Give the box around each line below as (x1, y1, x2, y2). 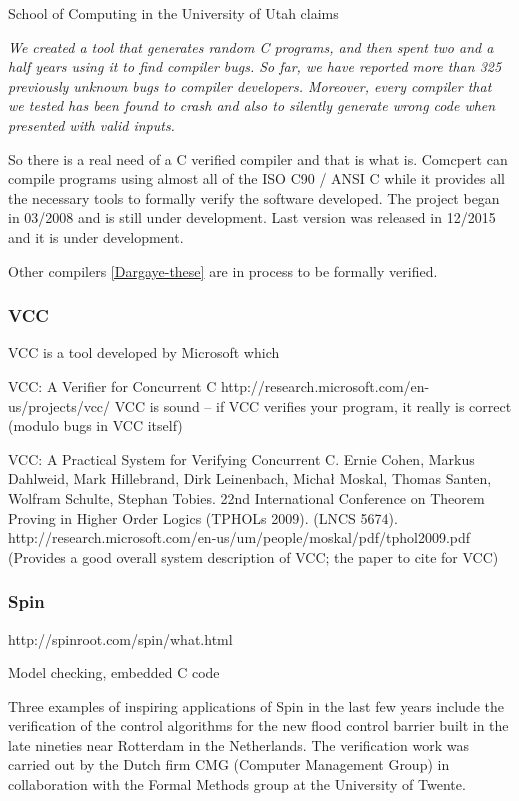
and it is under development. (8, 226, 184, 247)
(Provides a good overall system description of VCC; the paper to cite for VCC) (8, 546, 499, 567)
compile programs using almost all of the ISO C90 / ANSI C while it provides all (8, 168, 506, 189)
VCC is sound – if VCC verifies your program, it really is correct (114, 395, 512, 416)
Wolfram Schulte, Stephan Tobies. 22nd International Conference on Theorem (8, 487, 485, 508)
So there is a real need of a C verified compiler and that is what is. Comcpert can (8, 148, 508, 169)
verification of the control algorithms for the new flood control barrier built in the (8, 715, 509, 736)
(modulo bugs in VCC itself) (8, 415, 183, 436)
